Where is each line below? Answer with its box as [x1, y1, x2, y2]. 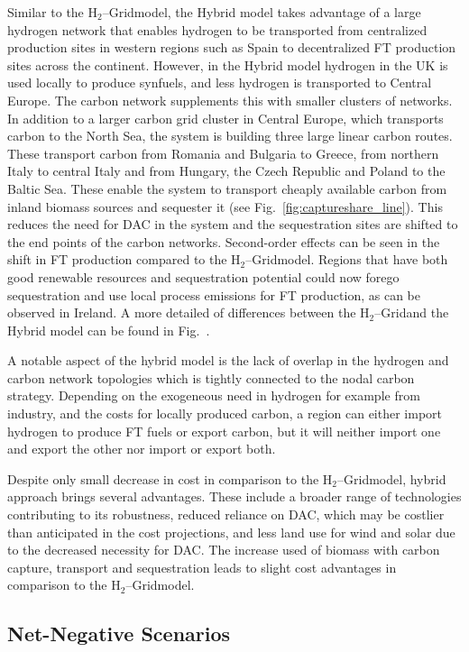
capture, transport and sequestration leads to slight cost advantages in [7, 557, 397, 576]
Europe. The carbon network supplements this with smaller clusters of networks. [7, 90, 453, 109]
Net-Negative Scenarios [7, 620, 231, 647]
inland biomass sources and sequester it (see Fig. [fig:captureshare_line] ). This [7, 197, 443, 216]
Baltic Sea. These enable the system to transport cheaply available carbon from [7, 179, 447, 197]
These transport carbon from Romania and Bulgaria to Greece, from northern [7, 143, 439, 162]
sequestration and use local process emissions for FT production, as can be [7, 285, 420, 304]
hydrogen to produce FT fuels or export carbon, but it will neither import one [7, 421, 441, 440]
